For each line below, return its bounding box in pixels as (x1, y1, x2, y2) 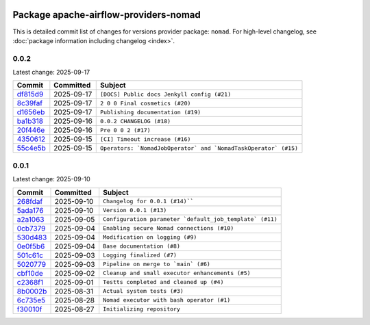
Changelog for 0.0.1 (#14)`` (103, 198, 194, 205)
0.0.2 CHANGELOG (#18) (100, 117, 171, 125)
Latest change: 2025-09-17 (12, 68, 90, 77)
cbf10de (16, 268, 44, 278)
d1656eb (16, 107, 45, 117)
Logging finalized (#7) (103, 252, 177, 259)
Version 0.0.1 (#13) (103, 207, 167, 214)
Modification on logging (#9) (103, 233, 197, 241)
